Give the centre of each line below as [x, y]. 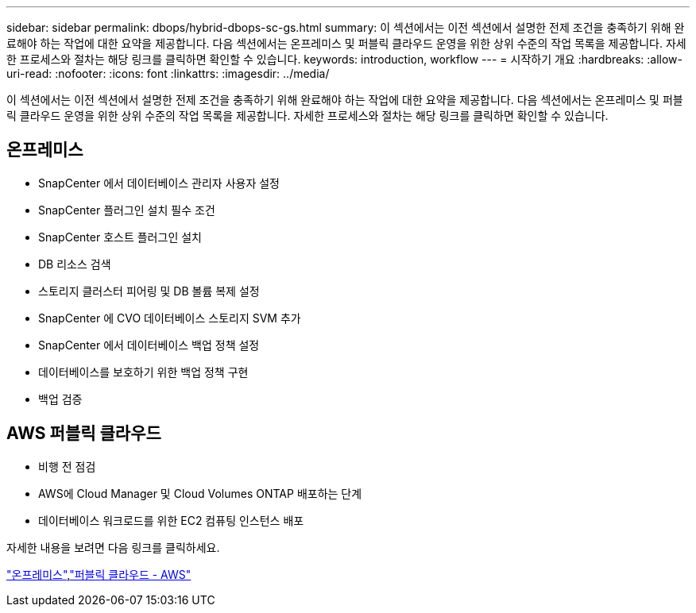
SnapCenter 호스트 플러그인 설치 [120, 237]
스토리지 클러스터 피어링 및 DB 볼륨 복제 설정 [149, 291]
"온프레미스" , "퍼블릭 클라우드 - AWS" [99, 574]
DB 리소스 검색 [75, 264]
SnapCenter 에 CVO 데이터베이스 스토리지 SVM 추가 [170, 318]
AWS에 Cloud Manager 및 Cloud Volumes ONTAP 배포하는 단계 [200, 493]
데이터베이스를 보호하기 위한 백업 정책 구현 [143, 372]
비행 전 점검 [67, 466]
